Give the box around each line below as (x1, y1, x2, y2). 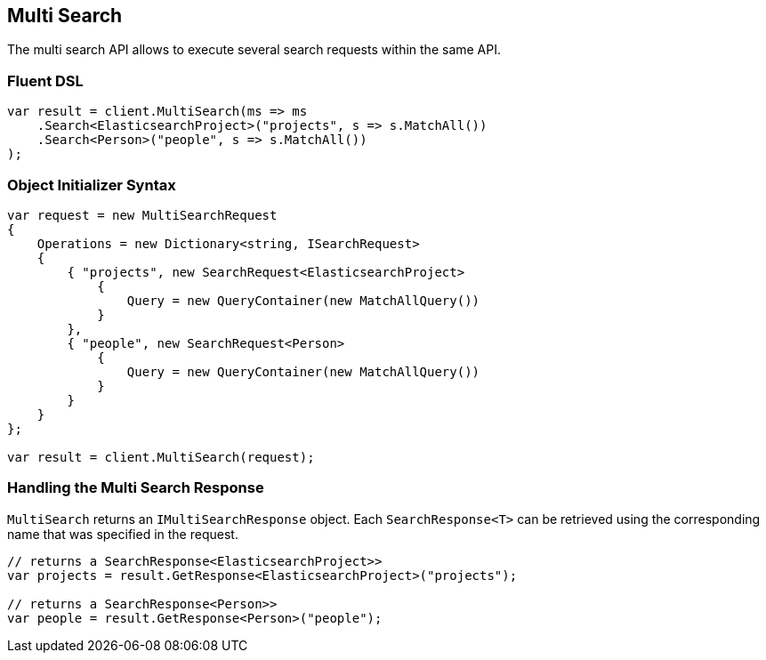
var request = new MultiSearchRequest (7, 207, 278, 222)
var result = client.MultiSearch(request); (7, 449, 315, 464)
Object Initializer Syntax (7, 175, 176, 194)
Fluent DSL (7, 71, 84, 90)
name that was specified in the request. (7, 526, 238, 542)
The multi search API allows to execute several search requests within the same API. (7, 42, 502, 58)
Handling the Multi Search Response (7, 479, 264, 497)
